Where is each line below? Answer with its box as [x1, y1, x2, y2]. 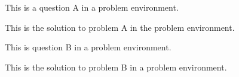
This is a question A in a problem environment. [5, 1, 179, 13]
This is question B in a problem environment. [5, 41, 171, 53]
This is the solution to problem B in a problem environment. [5, 60, 227, 73]
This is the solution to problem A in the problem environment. [5, 21, 235, 33]
